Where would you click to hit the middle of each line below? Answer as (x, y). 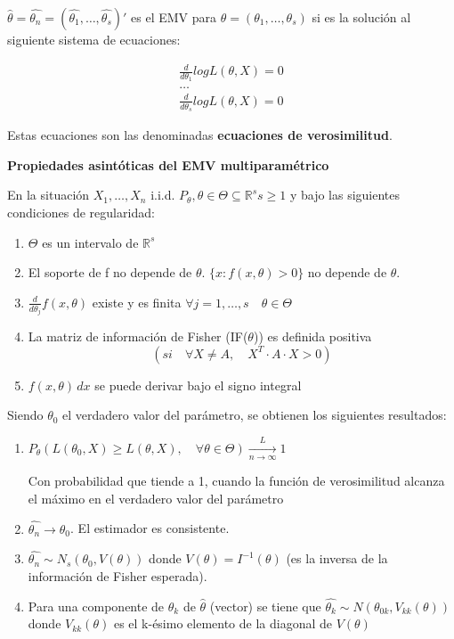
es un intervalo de (90, 242)
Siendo (25, 415)
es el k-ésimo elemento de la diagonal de (223, 623)
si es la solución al (361, 17)
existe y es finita (137, 302)
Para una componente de (96, 606)
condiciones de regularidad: (81, 212)
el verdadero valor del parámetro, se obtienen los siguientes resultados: (255, 415)
